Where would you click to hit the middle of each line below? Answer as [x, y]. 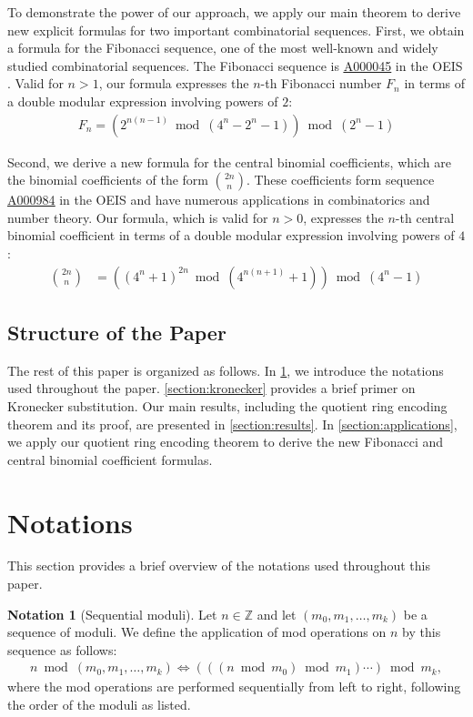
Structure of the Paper [117, 332]
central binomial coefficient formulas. [110, 459]
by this [422, 632]
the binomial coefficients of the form [108, 180]
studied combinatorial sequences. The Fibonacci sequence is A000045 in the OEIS [235, 65]
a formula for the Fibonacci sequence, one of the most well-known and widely [223, 48]
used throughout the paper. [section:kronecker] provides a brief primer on [211, 388]
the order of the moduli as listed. [99, 705]
